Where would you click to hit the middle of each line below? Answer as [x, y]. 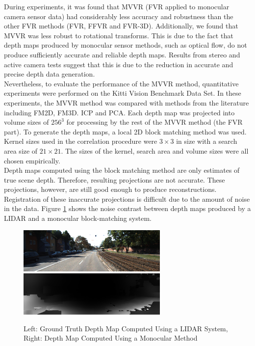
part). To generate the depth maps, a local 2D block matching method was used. [125, 131]
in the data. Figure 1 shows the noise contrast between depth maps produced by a [127, 208]
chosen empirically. [32, 160]
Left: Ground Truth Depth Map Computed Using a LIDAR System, [126, 328]
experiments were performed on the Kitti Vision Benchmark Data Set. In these [123, 93]
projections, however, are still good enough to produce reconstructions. [110, 189]
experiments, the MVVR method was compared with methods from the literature [127, 102]
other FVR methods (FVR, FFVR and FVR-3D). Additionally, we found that [121, 26]
